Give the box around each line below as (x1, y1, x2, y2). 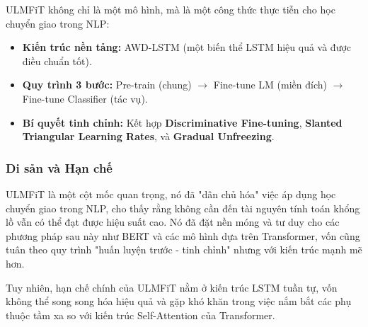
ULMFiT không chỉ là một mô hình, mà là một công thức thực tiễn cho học (6, 2, 335, 16)
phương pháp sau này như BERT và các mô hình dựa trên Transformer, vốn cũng (6, 228, 360, 243)
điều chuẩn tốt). (22, 53, 92, 68)
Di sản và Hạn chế (6, 159, 113, 176)
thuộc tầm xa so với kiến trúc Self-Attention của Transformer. (6, 307, 275, 322)
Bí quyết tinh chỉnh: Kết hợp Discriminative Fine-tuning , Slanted (22, 115, 343, 130)
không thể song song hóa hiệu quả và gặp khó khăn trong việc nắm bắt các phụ (6, 294, 352, 309)
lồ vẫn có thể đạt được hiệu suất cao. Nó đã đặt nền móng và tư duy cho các (6, 214, 340, 229)
